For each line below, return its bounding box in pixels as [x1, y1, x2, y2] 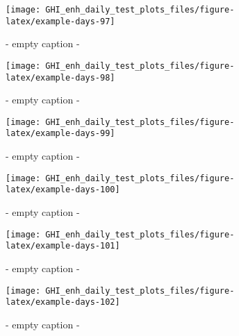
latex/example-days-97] [6, 16, 115, 26]
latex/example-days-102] [6, 297, 120, 308]
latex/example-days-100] [6, 185, 120, 195]
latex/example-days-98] [6, 72, 115, 83]
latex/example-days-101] [6, 241, 120, 251]
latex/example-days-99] [6, 128, 115, 139]
